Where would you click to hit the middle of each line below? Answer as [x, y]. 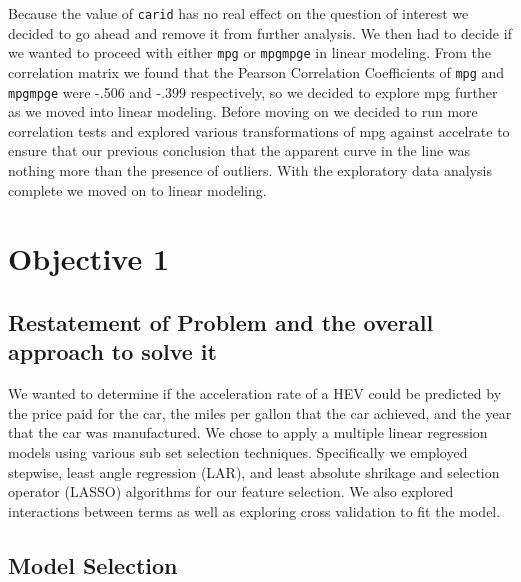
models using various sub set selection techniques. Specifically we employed [238, 451]
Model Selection [93, 564]
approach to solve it [112, 351]
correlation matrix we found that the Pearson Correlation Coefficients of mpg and [256, 71]
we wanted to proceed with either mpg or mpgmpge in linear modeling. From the [250, 52]
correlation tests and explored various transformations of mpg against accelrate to [259, 130]
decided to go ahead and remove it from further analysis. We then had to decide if [260, 32]
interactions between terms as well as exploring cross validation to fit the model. [254, 510]
